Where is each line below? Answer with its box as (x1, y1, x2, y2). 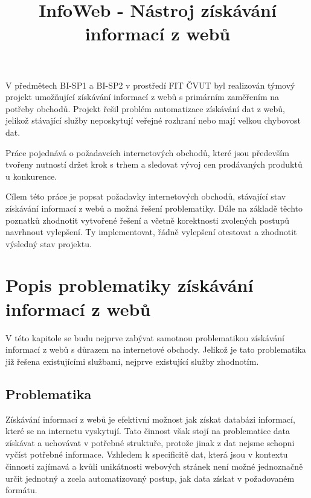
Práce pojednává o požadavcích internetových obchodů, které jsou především (5, 146, 289, 159)
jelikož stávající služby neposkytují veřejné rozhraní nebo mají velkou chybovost (5, 114, 301, 127)
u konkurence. (5, 169, 57, 182)
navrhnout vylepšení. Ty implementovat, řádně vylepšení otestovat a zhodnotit (5, 225, 297, 238)
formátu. (5, 484, 37, 496)
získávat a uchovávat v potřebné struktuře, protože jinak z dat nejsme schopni (5, 436, 295, 449)
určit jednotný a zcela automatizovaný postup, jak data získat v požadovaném (5, 471, 295, 484)
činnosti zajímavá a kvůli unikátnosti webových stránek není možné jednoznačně (5, 459, 303, 472)
